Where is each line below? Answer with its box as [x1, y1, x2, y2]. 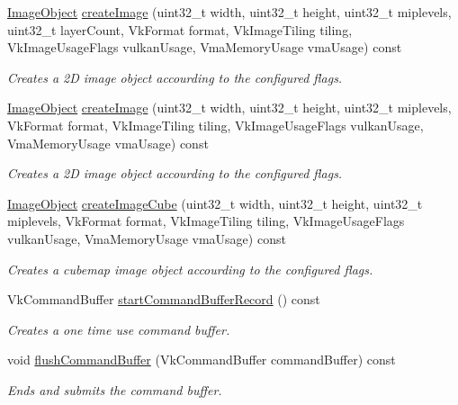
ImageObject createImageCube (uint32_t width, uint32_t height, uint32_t [7, 193, 423, 212]
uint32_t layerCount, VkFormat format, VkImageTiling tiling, [7, 20, 353, 39]
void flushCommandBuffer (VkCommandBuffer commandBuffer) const [7, 350, 396, 369]
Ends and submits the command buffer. [7, 380, 222, 399]
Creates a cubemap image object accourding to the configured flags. [7, 259, 373, 278]
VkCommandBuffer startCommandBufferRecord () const [7, 290, 320, 309]
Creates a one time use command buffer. [7, 319, 230, 338]
